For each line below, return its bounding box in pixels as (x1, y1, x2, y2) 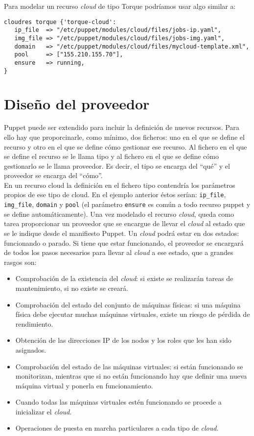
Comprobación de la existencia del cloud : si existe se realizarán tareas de (15, 273, 233, 283)
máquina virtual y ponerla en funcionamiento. (15, 380, 153, 390)
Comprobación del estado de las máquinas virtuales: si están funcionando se (15, 361, 243, 371)
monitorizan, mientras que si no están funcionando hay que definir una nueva (15, 371, 247, 381)
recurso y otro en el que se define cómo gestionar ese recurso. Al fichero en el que (4, 141, 247, 152)
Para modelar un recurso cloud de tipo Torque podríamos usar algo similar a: (4, 1, 236, 11)
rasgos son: (4, 256, 37, 267)
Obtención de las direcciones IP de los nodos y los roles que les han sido (15, 335, 231, 345)
